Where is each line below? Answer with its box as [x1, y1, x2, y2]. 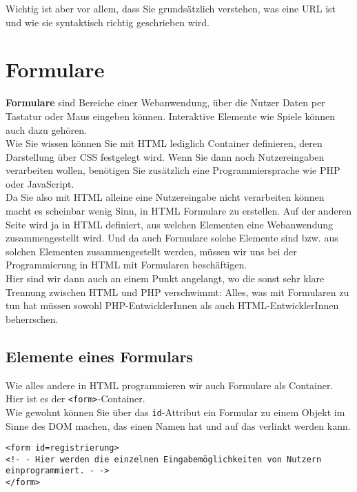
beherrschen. [6, 311, 59, 326]
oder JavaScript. [6, 176, 74, 190]
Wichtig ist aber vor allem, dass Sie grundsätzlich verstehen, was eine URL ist [6, 1, 336, 15]
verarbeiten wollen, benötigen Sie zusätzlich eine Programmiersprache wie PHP [6, 163, 340, 177]
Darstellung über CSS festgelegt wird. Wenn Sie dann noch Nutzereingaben [6, 149, 325, 164]
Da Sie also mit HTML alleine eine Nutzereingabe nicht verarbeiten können [6, 190, 325, 204]
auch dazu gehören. [6, 122, 87, 137]
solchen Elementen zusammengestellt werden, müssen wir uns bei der [6, 244, 297, 258]
